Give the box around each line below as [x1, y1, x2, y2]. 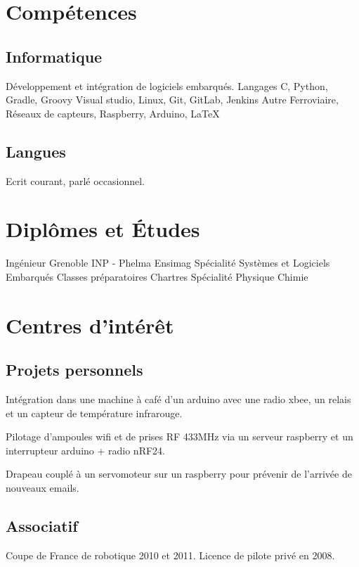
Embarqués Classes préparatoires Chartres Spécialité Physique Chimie [6, 269, 308, 283]
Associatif [6, 515, 78, 536]
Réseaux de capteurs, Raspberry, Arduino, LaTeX [6, 106, 220, 120]
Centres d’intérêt [6, 310, 174, 339]
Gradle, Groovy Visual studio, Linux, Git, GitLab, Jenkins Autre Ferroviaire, [6, 92, 339, 107]
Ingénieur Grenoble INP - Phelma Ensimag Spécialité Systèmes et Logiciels [6, 255, 330, 270]
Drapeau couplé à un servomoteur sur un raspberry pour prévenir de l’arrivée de [6, 466, 352, 481]
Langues [6, 140, 66, 162]
